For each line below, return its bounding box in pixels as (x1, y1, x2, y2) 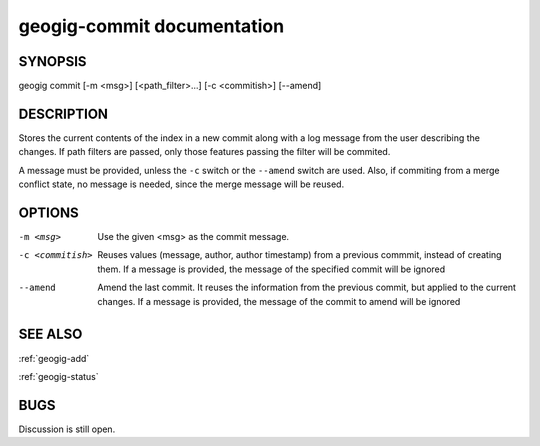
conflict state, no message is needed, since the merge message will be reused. (18, 178, 345, 190)
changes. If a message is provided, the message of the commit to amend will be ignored (97, 295, 461, 307)
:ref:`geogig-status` (18, 370, 99, 382)
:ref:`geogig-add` (18, 352, 90, 364)
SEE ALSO (18, 326, 83, 343)
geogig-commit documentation (18, 15, 285, 37)
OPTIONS (18, 204, 79, 221)
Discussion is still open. (18, 423, 116, 435)
